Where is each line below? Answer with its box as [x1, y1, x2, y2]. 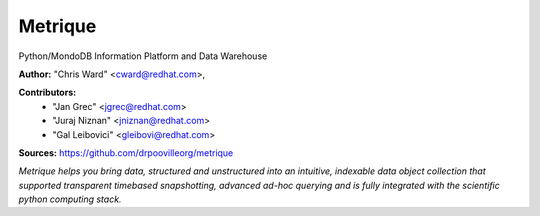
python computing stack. [18, 193, 122, 205]
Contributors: [18, 86, 77, 99]
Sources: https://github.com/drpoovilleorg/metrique [18, 146, 234, 159]
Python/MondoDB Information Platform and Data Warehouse [18, 50, 268, 62]
